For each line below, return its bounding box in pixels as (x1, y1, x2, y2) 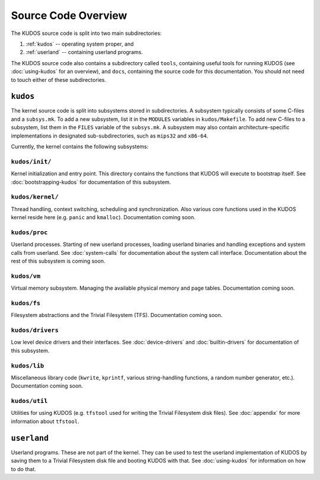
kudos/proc (11, 228, 48, 236)
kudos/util (11, 397, 48, 405)
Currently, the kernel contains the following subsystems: (11, 143, 149, 150)
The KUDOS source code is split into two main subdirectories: (11, 30, 162, 37)
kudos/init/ (11, 158, 52, 165)
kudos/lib (11, 361, 44, 370)
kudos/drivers (11, 327, 59, 334)
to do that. (11, 465, 37, 472)
